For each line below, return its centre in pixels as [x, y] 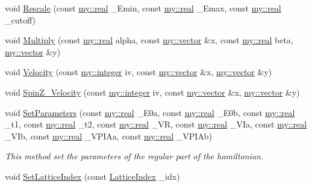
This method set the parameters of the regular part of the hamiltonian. [134, 156]
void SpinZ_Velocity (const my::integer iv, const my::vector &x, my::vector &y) [152, 92]
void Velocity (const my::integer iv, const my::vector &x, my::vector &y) [139, 72]
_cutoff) [20, 20]
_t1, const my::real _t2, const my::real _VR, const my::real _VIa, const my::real [156, 124]
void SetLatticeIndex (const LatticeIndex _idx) [92, 176]
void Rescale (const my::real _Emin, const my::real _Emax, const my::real [143, 8]
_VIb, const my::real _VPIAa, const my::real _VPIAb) [109, 136]
